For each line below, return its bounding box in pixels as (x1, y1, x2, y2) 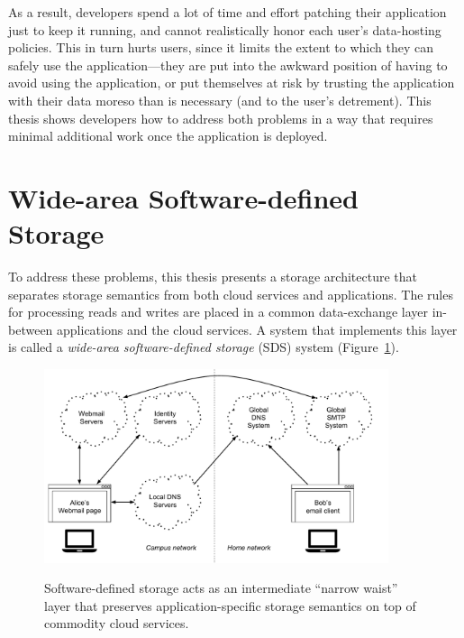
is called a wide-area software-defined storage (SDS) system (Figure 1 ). (8, 337, 399, 356)
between (8, 319, 53, 338)
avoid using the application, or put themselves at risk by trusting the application (8, 73, 455, 92)
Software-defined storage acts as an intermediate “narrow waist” (44, 578, 398, 597)
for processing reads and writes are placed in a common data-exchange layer (8, 302, 429, 321)
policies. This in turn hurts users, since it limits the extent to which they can (8, 38, 433, 57)
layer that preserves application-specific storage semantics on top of (44, 596, 416, 615)
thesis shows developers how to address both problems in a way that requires (8, 108, 433, 127)
